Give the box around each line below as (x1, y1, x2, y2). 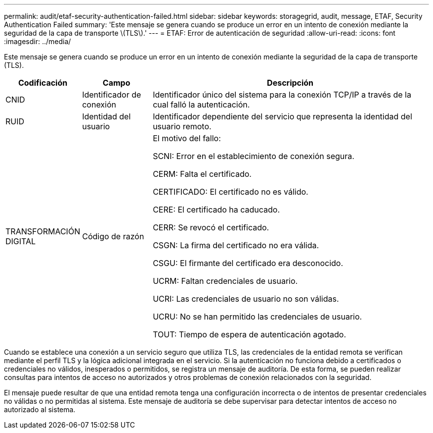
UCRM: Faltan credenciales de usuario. (153, 276, 298, 286)
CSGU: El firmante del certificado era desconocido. (153, 258, 344, 268)
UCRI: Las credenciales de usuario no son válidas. (153, 294, 339, 304)
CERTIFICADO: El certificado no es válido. (153, 187, 308, 197)
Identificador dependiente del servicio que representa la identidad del (153, 111, 412, 121)
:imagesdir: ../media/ (4, 37, 71, 46)
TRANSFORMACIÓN (5, 226, 81, 236)
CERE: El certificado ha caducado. (153, 205, 280, 215)
